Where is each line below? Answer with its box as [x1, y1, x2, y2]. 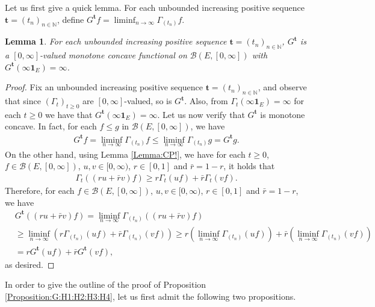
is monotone [260, 108, 305, 120]
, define [57, 13, 84, 25]
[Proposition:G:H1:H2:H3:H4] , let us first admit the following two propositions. [5, 290, 296, 302]
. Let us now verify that [157, 108, 245, 120]
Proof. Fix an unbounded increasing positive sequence [5, 81, 203, 93]
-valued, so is [124, 95, 172, 107]
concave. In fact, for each [5, 120, 97, 132]
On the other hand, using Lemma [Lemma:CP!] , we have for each [5, 147, 246, 160]
